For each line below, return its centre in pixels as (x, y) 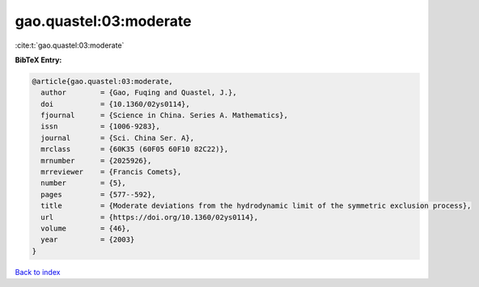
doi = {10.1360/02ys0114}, (115, 104)
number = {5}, (84, 183)
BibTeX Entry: (38, 60)
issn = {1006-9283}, (101, 127)
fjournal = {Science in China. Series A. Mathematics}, (165, 116)
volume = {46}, (86, 228)
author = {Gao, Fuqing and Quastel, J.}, (139, 93)
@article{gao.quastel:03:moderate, (102, 81)
